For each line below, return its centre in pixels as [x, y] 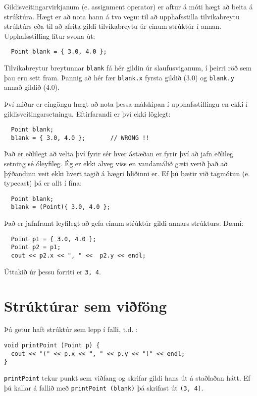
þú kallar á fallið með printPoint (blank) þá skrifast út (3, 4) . [104, 387]
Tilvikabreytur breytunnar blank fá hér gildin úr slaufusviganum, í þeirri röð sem [128, 68]
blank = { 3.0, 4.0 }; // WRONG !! [80, 138]
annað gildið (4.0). [32, 87]
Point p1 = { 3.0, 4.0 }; [54, 239]
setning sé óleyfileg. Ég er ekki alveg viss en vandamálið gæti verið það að [116, 164]
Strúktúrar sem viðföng [85, 305]
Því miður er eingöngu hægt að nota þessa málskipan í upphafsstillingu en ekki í [126, 103]
